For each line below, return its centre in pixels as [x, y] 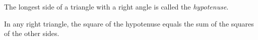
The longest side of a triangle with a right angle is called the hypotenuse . [116, 6]
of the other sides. [32, 33]
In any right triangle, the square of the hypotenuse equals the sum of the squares [129, 23]
